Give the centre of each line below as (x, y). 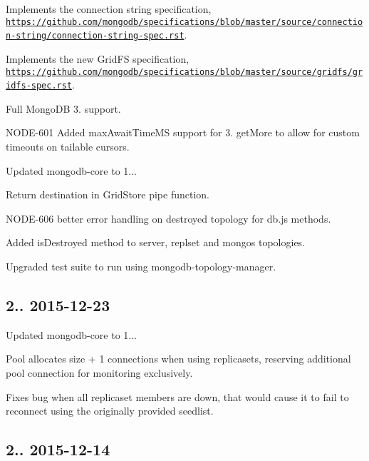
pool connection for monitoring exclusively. (99, 372)
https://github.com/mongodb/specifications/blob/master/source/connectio (184, 22)
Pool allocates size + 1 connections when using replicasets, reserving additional (178, 359)
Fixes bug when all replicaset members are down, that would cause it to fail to (177, 396)
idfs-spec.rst (39, 86)
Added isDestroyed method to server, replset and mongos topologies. (156, 242)
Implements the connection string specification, (109, 9)
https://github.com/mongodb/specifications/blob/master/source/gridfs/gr (184, 72)
